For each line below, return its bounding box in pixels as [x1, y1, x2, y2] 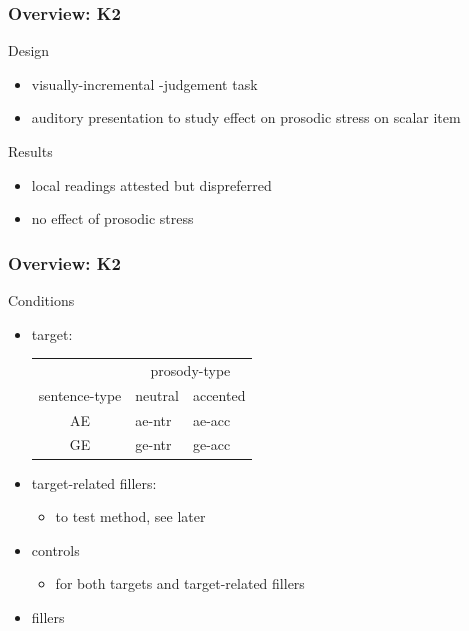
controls [31, 539, 80, 560]
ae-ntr [135, 409, 172, 430]
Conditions [8, 290, 75, 310]
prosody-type [150, 359, 231, 380]
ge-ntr [135, 434, 172, 455]
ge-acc [192, 434, 231, 455]
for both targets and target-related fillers [55, 573, 305, 594]
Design [8, 40, 50, 61]
